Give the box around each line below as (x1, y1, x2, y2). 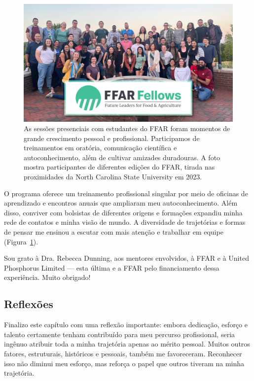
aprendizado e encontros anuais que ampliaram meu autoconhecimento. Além (4, 198, 238, 208)
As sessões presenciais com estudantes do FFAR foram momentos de (24, 123, 230, 134)
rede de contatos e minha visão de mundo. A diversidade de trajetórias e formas (4, 217, 246, 227)
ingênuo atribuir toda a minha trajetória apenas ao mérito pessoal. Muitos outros (4, 339, 250, 349)
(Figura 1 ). (4, 236, 38, 246)
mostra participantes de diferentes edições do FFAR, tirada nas (24, 162, 215, 172)
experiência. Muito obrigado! (4, 272, 91, 282)
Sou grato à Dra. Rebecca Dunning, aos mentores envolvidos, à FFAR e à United (4, 253, 249, 263)
